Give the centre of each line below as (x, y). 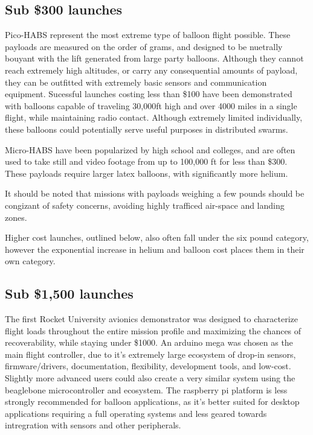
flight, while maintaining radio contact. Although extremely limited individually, (154, 117)
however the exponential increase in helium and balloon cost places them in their (155, 249)
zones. (16, 217)
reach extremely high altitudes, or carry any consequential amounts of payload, (151, 70)
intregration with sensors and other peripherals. (93, 425)
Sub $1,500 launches (69, 294)
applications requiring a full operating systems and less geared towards (136, 413)
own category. (30, 261)
